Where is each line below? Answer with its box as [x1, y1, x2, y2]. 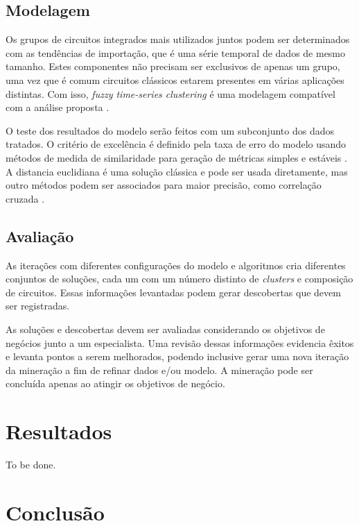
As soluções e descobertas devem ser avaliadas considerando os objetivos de [6, 321, 325, 336]
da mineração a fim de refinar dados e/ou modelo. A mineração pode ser [6, 362, 313, 377]
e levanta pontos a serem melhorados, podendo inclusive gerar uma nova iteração [6, 349, 349, 364]
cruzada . [6, 191, 45, 205]
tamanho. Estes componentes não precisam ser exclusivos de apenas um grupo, [6, 59, 340, 74]
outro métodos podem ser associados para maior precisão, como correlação [6, 178, 322, 192]
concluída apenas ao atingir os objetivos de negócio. [6, 376, 225, 391]
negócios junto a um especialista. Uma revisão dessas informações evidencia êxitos [6, 335, 354, 350]
